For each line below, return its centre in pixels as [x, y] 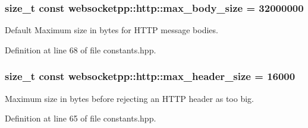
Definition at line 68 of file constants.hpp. [81, 49]
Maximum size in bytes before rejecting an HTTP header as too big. [129, 98]
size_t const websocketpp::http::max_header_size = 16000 [150, 76]
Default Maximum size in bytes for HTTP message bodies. [111, 30]
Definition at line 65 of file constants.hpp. [81, 118]
